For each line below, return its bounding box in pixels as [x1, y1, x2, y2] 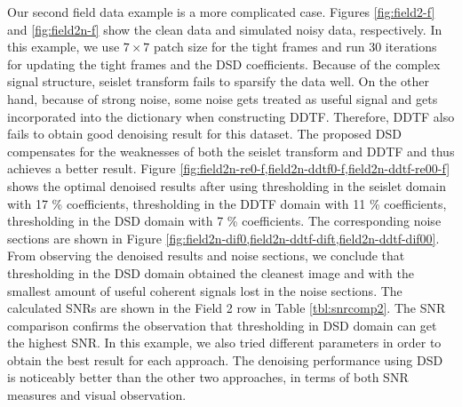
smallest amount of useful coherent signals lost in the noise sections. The [7, 281, 402, 299]
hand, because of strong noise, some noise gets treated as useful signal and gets [7, 89, 438, 108]
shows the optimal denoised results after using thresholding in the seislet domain [7, 176, 446, 195]
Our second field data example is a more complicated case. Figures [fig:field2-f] [7, 3, 435, 20]
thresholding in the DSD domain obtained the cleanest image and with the [7, 263, 414, 282]
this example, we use [7, 37, 120, 56]
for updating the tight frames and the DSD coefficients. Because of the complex [7, 54, 441, 73]
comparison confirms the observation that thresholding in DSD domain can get [7, 315, 437, 334]
